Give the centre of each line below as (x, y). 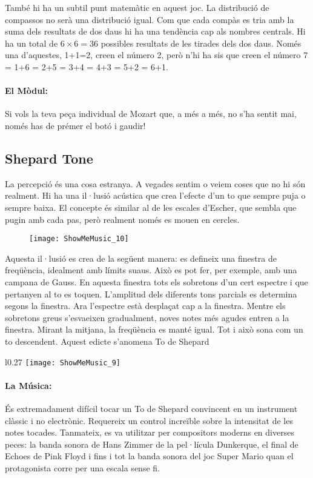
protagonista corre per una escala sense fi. (82, 467)
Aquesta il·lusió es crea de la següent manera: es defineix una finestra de (141, 258)
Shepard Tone (49, 158)
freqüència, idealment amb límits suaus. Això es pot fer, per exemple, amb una (151, 270)
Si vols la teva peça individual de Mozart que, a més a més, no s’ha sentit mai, (151, 114)
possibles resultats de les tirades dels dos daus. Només (201, 43)
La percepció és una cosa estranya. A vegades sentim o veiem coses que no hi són (155, 183)
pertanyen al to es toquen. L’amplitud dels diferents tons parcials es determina (151, 294)
